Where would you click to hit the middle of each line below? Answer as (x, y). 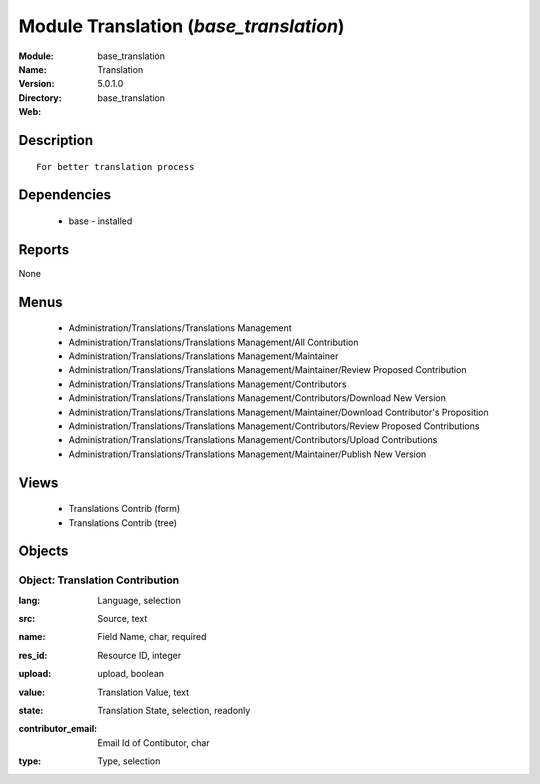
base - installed (100, 221)
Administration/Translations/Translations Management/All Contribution (213, 342)
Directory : (40, 97)
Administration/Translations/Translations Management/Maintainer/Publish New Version (247, 454)
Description (56, 140)
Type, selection (129, 761)
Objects (43, 551)
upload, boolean (131, 674)
